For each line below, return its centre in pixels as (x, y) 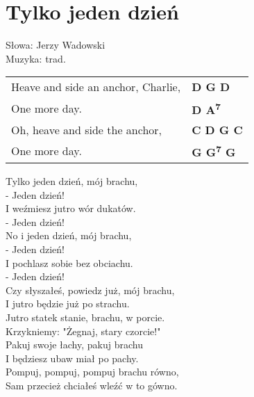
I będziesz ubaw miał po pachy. (72, 358)
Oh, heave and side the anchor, (87, 129)
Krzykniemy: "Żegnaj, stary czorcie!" (83, 331)
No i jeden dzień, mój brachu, (69, 235)
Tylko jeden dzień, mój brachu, (72, 180)
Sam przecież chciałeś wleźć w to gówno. (92, 385)
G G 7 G (214, 151)
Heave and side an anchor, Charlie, (96, 87)
